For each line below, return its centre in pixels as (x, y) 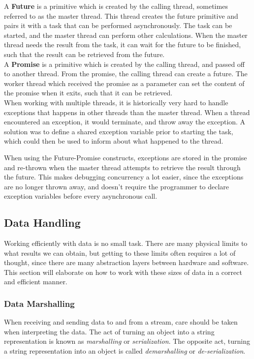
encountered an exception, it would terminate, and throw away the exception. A (125, 122)
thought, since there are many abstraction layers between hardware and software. (127, 262)
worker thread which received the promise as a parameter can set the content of (124, 83)
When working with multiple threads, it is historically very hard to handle (116, 102)
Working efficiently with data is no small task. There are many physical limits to (126, 243)
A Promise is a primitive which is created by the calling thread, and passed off (124, 64)
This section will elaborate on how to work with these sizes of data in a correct (123, 272)
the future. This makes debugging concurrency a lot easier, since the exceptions (124, 177)
